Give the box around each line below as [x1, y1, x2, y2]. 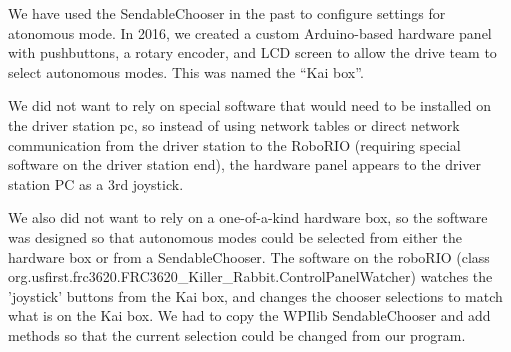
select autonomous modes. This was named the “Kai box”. [8, 61, 364, 82]
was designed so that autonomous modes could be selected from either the [8, 226, 462, 247]
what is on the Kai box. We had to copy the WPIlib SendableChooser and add [8, 305, 491, 326]
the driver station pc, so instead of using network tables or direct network [8, 114, 460, 135]
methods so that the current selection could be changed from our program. [8, 324, 466, 345]
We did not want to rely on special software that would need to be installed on [8, 95, 491, 116]
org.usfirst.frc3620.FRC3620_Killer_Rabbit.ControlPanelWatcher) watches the [8, 266, 493, 287]
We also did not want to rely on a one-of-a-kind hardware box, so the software [8, 207, 488, 228]
